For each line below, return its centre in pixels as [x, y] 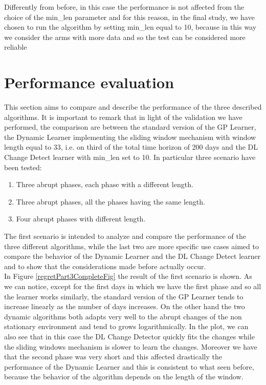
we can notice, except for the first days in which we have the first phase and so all [133, 286]
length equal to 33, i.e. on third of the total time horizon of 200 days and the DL [131, 147]
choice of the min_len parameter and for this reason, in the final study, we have [129, 17]
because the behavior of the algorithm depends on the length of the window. [124, 377]
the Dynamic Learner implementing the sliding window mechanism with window [130, 137]
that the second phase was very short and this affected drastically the [113, 357]
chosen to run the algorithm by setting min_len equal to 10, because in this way [130, 27]
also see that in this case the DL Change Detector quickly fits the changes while [129, 336]
